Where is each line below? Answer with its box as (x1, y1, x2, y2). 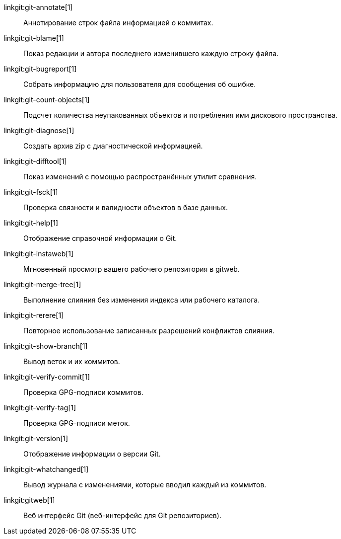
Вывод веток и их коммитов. (23, 357, 120, 366)
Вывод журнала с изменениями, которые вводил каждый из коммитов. (23, 480, 267, 489)
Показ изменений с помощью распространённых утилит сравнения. (23, 172, 257, 181)
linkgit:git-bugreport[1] (3, 65, 77, 73)
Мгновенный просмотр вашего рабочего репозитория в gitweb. (23, 265, 240, 273)
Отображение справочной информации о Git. (23, 234, 177, 242)
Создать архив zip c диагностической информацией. (23, 142, 203, 150)
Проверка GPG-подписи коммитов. (23, 388, 143, 396)
